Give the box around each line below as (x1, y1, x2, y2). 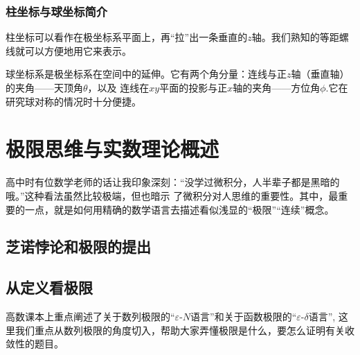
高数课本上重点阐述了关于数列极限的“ (6, 309, 175, 324)
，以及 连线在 (87, 80, 150, 94)
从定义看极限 (6, 277, 93, 298)
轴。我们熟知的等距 (251, 30, 339, 44)
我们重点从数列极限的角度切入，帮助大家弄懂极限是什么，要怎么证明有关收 (15, 322, 354, 337)
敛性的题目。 (6, 336, 64, 351)
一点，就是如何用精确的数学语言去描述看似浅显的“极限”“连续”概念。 (24, 202, 334, 216)
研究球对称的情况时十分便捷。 (6, 94, 141, 108)
